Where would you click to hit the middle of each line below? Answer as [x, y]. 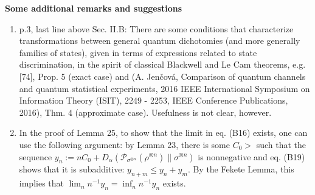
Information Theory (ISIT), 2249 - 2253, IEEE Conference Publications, [154, 100]
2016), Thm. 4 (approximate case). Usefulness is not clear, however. [145, 112]
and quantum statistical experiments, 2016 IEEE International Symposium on [164, 88]
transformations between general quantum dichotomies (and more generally [160, 41]
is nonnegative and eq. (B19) [251, 156]
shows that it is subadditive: [72, 169]
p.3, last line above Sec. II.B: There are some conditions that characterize [156, 28]
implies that [41, 183]
